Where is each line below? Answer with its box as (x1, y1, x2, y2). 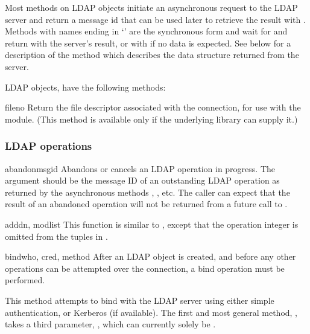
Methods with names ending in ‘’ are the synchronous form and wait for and (5, 25, 288, 37)
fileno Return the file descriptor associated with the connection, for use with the (5, 101, 301, 114)
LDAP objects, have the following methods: (5, 80, 166, 93)
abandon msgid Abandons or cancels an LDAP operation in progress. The (5, 162, 275, 175)
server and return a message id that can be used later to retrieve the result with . (5, 13, 306, 25)
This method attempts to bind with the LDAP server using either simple (5, 294, 274, 306)
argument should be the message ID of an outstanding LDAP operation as (5, 174, 280, 187)
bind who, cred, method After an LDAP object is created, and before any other (5, 250, 296, 263)
